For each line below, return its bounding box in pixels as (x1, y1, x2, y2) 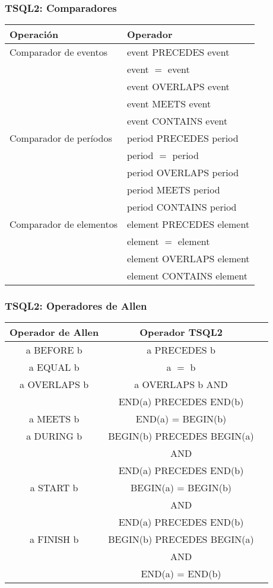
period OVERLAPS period (126, 166, 239, 180)
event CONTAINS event (126, 114, 228, 128)
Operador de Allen (9, 325, 99, 339)
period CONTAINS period (126, 200, 237, 214)
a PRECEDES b (147, 343, 215, 357)
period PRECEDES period (126, 131, 239, 145)
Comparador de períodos (9, 131, 112, 145)
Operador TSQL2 (139, 325, 223, 339)
